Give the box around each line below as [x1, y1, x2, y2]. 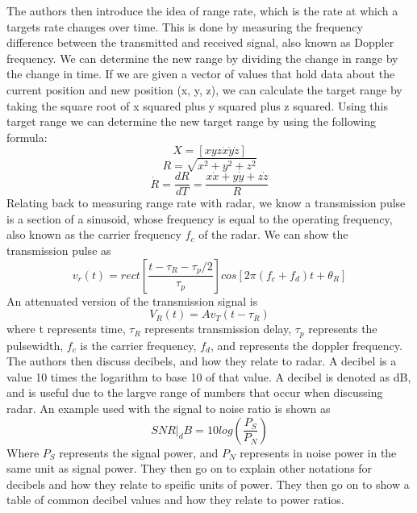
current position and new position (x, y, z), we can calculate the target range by [6, 81, 402, 98]
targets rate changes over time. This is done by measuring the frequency [6, 18, 363, 35]
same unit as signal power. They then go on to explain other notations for [6, 460, 373, 477]
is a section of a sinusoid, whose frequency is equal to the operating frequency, [6, 210, 393, 227]
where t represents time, [6, 320, 126, 337]
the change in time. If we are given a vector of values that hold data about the [6, 65, 395, 82]
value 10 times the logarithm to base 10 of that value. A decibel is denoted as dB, [6, 368, 411, 385]
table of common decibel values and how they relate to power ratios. [6, 491, 344, 508]
